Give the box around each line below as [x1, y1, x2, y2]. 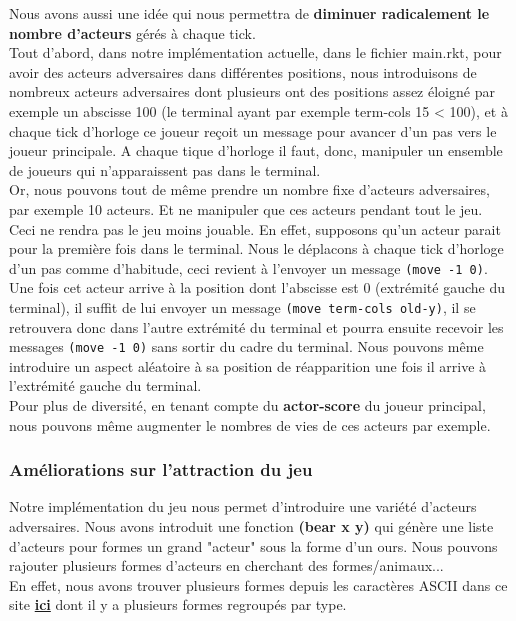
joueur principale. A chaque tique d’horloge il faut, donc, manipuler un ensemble [9, 140, 503, 161]
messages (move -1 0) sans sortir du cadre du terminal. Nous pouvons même [9, 336, 484, 357]
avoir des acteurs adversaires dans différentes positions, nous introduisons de [9, 61, 477, 82]
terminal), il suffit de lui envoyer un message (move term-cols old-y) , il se [9, 296, 476, 317]
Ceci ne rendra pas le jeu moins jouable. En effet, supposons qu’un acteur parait [9, 218, 501, 239]
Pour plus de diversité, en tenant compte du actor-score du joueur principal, [9, 395, 486, 416]
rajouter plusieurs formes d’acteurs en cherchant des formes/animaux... [9, 555, 444, 576]
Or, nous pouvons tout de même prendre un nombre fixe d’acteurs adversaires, [9, 179, 490, 200]
